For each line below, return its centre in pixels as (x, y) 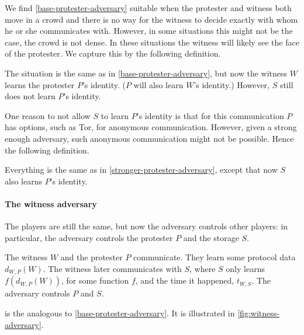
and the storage (211, 237)
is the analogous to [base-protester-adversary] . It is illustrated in (120, 313)
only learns (245, 268)
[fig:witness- (258, 313)
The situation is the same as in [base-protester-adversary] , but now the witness (146, 73)
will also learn (158, 84)
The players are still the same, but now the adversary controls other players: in (146, 226)
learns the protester (40, 84)
